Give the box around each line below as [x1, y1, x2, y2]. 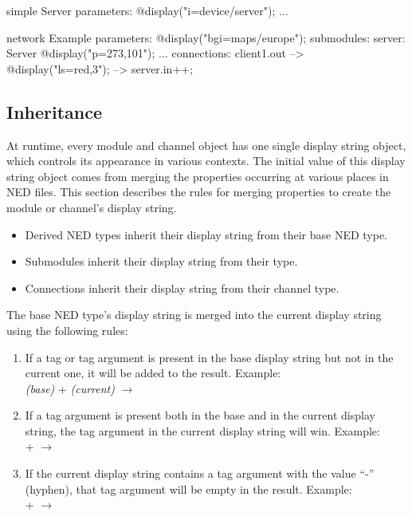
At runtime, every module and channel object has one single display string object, [6, 136, 406, 153]
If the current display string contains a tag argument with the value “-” [25, 465, 375, 482]
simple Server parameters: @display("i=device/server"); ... [6, 2, 288, 18]
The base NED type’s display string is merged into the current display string [6, 306, 382, 323]
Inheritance [6, 99, 103, 124]
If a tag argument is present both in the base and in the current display [25, 407, 375, 423]
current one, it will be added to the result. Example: [25, 364, 281, 381]
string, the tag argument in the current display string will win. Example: [25, 422, 380, 439]
